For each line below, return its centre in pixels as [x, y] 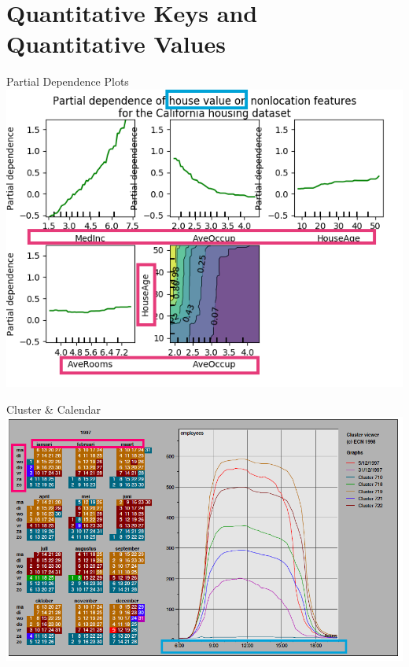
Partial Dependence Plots [68, 81]
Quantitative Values [116, 44]
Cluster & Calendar [53, 409]
